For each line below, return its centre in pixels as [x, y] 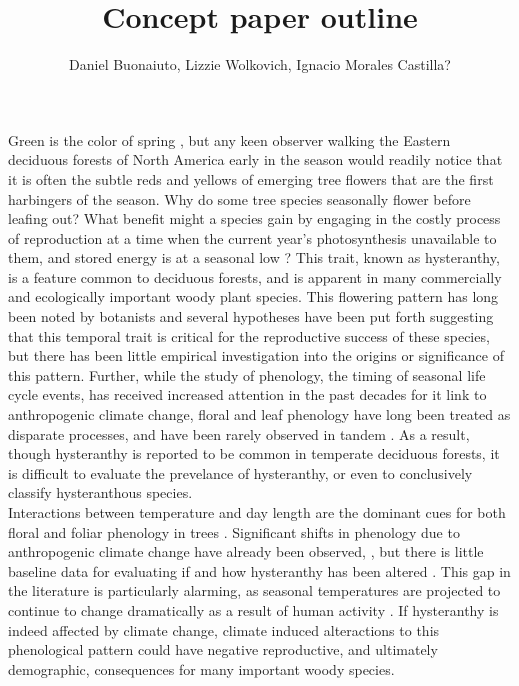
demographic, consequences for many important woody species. [201, 668]
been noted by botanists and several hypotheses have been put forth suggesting [251, 316]
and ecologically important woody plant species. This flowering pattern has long [253, 296]
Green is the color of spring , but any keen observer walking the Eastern [229, 139]
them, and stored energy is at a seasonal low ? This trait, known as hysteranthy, [254, 257]
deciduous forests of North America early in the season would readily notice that [255, 159]
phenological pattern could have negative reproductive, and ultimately [223, 649]
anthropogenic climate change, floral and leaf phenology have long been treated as [259, 414]
